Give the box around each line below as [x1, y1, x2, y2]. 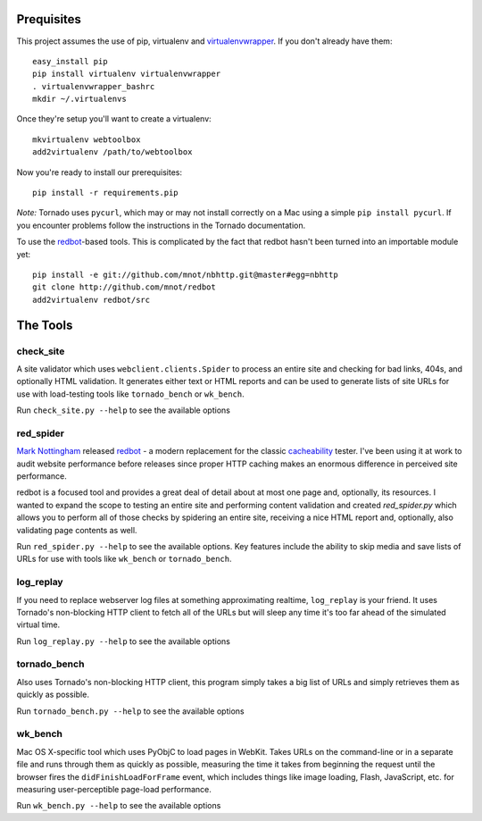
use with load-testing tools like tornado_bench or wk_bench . [16, 389, 245, 399]
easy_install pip [32, 56, 108, 66]
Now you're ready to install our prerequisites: [16, 166, 183, 178]
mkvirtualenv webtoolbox [32, 134, 141, 145]
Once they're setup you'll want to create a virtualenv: [16, 113, 212, 124]
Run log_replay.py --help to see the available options [16, 635, 231, 647]
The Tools [16, 317, 73, 332]
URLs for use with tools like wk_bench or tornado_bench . [16, 554, 232, 565]
